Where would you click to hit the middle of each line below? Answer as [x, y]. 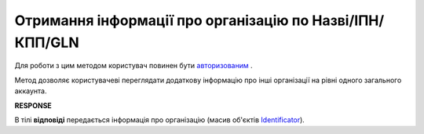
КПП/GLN [47, 42]
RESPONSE [33, 105]
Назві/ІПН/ [348, 20]
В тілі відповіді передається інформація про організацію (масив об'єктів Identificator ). [160, 120]
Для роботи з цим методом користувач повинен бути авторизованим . [133, 66]
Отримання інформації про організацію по [162, 20]
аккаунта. [31, 91]
